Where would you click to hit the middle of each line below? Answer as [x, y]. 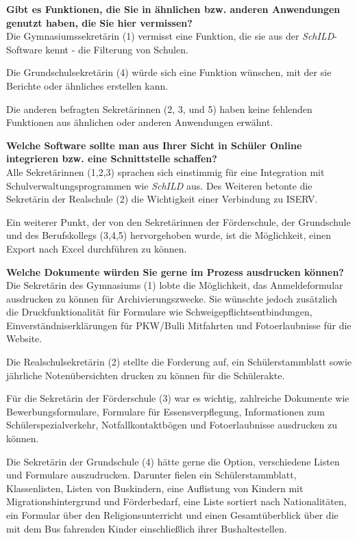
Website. [24, 338]
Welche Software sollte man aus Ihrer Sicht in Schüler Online [154, 145]
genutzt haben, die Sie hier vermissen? [99, 22]
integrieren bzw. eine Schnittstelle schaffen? [112, 158]
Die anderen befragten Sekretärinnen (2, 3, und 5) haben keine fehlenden [159, 108]
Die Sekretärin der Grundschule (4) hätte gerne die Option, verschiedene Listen [173, 461]
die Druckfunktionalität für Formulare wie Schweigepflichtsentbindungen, [159, 312]
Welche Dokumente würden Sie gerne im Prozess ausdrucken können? [175, 271]
